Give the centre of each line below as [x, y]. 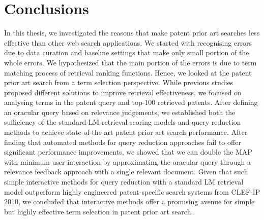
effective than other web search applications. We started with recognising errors [128, 42]
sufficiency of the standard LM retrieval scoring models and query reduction [123, 122]
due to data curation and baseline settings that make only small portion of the [127, 52]
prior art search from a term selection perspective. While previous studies [119, 82]
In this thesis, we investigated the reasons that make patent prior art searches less [132, 33]
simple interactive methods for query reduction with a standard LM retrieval [124, 182]
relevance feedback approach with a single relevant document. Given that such [126, 172]
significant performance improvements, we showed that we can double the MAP [128, 152]
